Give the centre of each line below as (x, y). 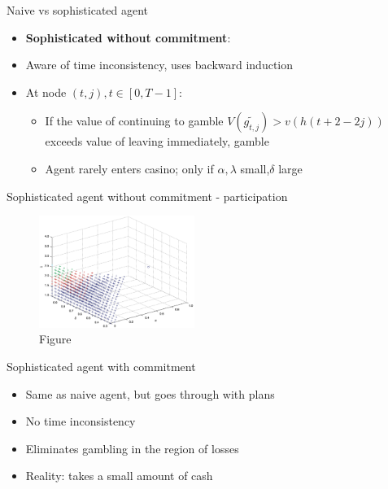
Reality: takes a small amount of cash (119, 476)
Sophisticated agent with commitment (101, 367)
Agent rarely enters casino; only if (129, 168)
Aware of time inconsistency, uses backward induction (159, 65)
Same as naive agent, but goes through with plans (150, 393)
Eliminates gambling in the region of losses (132, 448)
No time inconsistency (81, 421)
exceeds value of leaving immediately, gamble (157, 141)
